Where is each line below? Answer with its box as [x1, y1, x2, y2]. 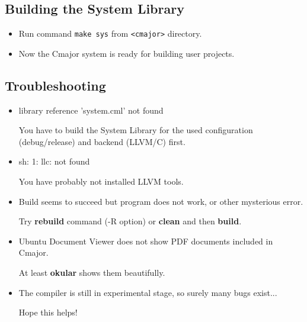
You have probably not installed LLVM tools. [18, 175, 184, 188]
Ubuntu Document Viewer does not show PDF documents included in [18, 234, 273, 247]
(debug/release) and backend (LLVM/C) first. [18, 135, 186, 147]
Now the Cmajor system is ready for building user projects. [18, 47, 235, 59]
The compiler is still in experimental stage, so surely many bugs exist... [18, 286, 277, 298]
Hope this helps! [18, 306, 78, 318]
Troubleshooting [5, 76, 106, 94]
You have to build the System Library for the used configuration [18, 124, 253, 136]
